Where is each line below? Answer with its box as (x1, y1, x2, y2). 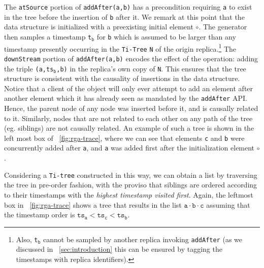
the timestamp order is (4, 209, 75, 220)
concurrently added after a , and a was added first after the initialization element (4, 142, 255, 153)
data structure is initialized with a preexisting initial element (4, 21, 193, 32)
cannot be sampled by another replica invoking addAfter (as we (43, 234, 242, 244)
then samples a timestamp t (4, 31, 92, 42)
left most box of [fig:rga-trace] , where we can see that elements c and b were (4, 132, 245, 143)
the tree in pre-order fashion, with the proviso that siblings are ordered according (4, 179, 257, 190)
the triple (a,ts (4, 63, 54, 73)
